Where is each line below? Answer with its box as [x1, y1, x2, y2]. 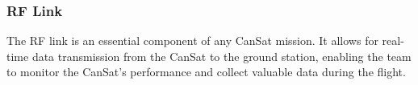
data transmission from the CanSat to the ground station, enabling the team [31, 47, 412, 64]
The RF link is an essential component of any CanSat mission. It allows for [6, 32, 378, 49]
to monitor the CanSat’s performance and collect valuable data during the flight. [6, 63, 406, 80]
